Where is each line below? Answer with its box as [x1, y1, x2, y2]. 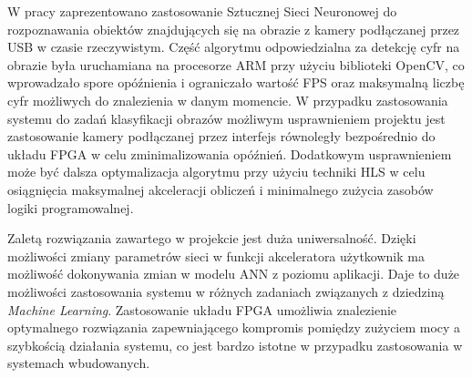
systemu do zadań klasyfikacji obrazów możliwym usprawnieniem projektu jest [7, 108, 446, 128]
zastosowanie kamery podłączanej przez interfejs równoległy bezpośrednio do [7, 127, 436, 146]
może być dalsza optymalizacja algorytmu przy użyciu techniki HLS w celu [7, 162, 426, 181]
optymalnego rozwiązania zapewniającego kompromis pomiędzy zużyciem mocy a [7, 318, 461, 337]
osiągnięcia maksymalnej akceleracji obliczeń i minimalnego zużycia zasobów [7, 179, 434, 199]
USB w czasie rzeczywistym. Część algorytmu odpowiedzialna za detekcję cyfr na [7, 37, 460, 56]
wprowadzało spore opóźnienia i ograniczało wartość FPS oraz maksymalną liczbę [7, 73, 465, 92]
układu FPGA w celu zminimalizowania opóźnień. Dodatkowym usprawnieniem [7, 144, 452, 163]
